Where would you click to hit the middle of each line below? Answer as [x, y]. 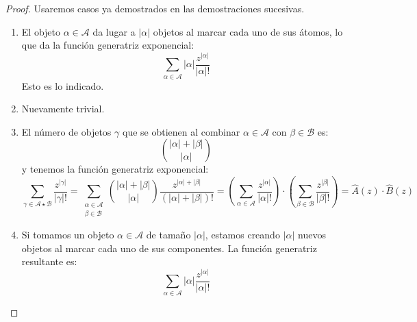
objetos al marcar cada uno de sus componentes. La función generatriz [169, 248]
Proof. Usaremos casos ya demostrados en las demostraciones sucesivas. [155, 8]
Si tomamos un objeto [68, 235]
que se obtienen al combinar [181, 131]
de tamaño [168, 235]
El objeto [41, 31]
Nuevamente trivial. [63, 109]
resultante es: [49, 261]
